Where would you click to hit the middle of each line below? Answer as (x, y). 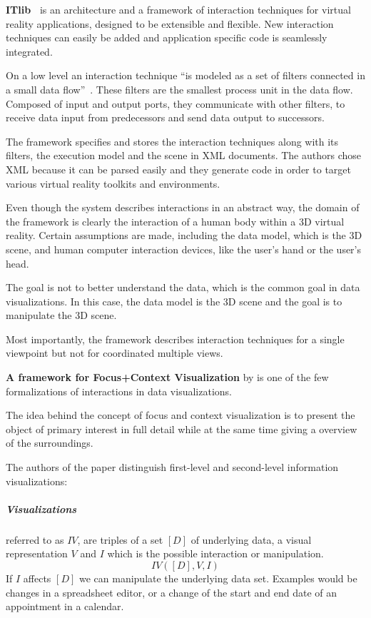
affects (37, 578)
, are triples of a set (120, 539)
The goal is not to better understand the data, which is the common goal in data (183, 287)
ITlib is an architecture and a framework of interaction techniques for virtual (178, 9)
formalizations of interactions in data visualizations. (119, 391)
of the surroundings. (50, 443)
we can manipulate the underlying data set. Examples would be (218, 578)
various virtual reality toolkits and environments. (113, 183)
